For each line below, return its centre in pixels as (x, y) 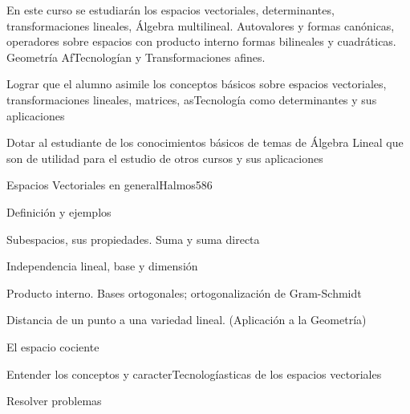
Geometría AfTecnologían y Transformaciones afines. (136, 57)
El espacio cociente (53, 346)
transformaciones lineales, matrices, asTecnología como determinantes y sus (192, 99)
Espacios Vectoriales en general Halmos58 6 (110, 185)
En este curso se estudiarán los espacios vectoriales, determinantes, (170, 10)
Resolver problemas (54, 401)
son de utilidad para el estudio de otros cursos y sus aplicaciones (165, 158)
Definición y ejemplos (59, 211)
